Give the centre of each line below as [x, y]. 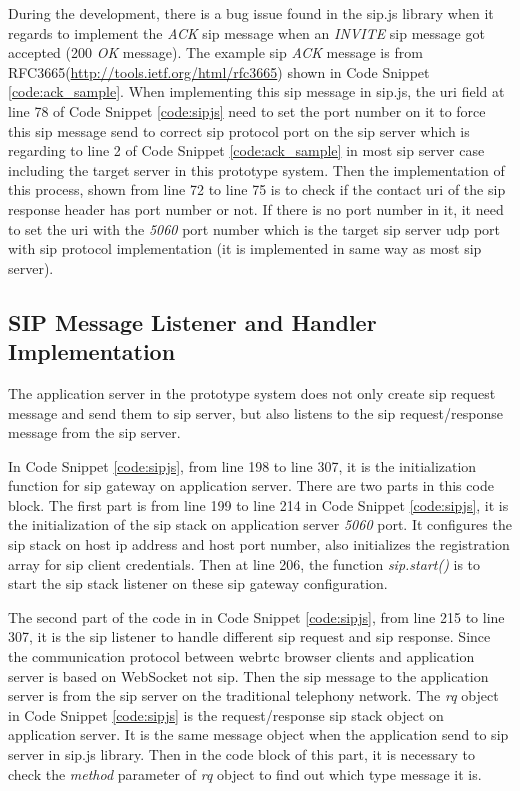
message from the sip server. [94, 432]
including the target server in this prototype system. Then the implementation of [256, 169]
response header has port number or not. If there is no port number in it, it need [256, 208]
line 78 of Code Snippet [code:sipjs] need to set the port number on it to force [247, 110]
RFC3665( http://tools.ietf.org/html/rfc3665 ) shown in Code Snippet [219, 71]
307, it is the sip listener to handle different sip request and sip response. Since [249, 636]
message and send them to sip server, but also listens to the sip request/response [255, 412]
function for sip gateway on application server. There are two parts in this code [251, 485]
